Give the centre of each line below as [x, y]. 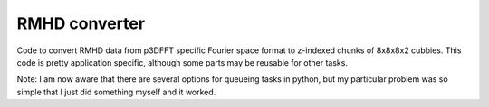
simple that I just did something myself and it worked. [116, 92]
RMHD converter [81, 23]
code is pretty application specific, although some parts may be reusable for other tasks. [182, 62]
